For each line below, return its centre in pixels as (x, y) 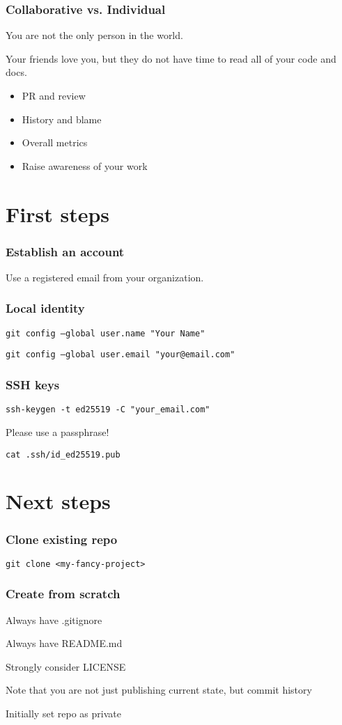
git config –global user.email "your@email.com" (121, 355)
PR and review (54, 95)
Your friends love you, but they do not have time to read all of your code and (171, 58)
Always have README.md (64, 643)
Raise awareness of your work (85, 165)
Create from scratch (63, 594)
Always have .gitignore (54, 619)
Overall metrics (55, 142)
